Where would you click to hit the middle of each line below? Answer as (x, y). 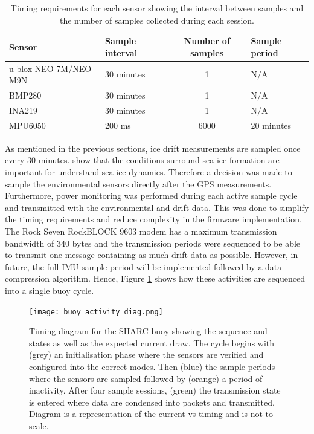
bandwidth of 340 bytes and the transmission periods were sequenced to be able (153, 243)
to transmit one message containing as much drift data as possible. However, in (152, 255)
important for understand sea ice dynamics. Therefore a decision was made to (149, 172)
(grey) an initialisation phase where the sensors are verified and (146, 355)
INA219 (24, 110)
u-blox (21, 68)
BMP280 (25, 95)
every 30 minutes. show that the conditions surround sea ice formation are (142, 160)
